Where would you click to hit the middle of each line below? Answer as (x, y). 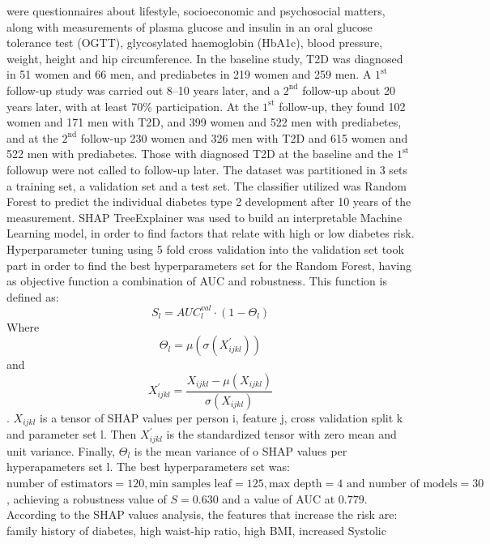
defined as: (33, 296)
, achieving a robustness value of (87, 498)
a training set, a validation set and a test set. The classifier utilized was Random (207, 185)
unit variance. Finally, (61, 450)
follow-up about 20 (349, 90)
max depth (295, 484)
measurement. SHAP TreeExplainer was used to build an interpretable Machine (205, 217)
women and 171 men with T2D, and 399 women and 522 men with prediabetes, (204, 122)
